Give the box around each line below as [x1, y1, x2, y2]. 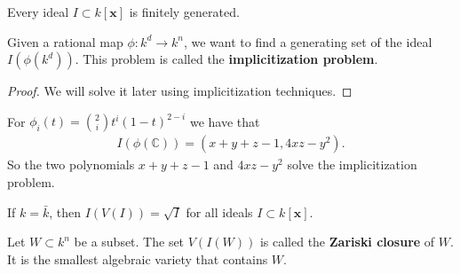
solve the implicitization [287, 155, 417, 174]
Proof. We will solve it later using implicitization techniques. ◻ [7, 82, 353, 100]
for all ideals [186, 202, 253, 221]
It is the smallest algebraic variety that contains [7, 249, 268, 268]
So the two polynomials [7, 155, 135, 174]
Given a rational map [7, 32, 123, 51]
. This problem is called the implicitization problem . [75, 50, 378, 68]
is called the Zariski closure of [259, 232, 435, 251]
